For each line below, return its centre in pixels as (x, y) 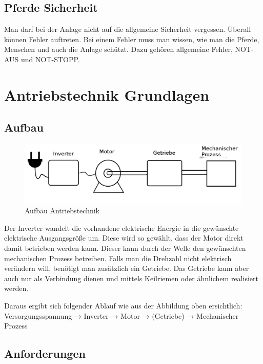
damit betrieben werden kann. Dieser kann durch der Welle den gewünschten (125, 248)
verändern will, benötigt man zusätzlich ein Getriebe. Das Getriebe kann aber (127, 268)
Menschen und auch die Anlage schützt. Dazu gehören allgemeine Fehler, (118, 49)
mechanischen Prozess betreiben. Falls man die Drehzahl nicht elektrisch (118, 258)
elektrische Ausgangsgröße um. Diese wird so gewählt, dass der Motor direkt (124, 238)
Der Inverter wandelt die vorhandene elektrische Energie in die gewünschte (122, 228)
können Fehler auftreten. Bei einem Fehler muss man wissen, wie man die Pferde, (132, 39)
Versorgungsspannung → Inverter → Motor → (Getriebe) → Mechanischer (122, 315)
